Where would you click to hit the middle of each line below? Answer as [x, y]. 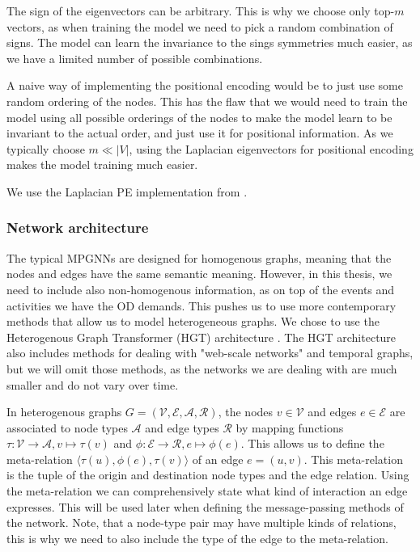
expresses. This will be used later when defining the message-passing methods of [205, 506]
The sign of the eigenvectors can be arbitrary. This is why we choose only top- [201, 11]
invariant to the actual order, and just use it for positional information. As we [200, 133]
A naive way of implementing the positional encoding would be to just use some [205, 85]
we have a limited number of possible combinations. [135, 58]
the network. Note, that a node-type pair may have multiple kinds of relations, [202, 523]
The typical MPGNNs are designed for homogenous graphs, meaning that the [199, 257]
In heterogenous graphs [64, 412]
